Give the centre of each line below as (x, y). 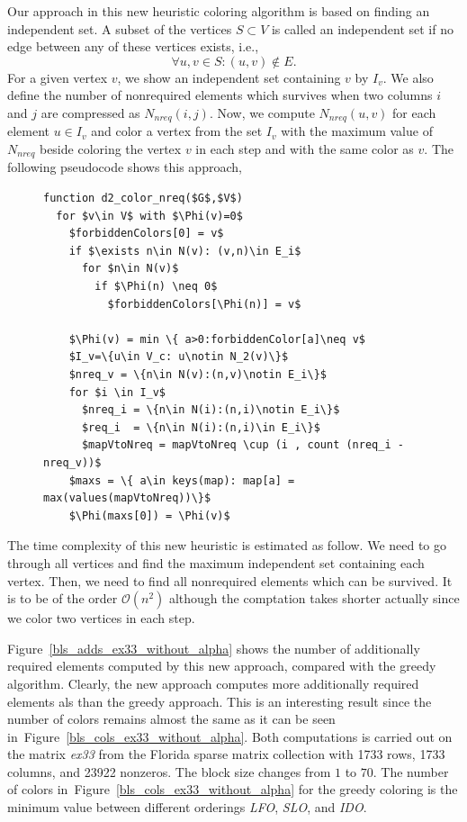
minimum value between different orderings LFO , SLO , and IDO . (187, 807)
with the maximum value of (357, 131)
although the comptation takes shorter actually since (314, 598)
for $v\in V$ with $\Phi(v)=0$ (149, 216)
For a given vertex (58, 77)
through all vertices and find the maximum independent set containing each (216, 562)
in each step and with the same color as (305, 149)
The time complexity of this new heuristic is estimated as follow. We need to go (227, 545)
